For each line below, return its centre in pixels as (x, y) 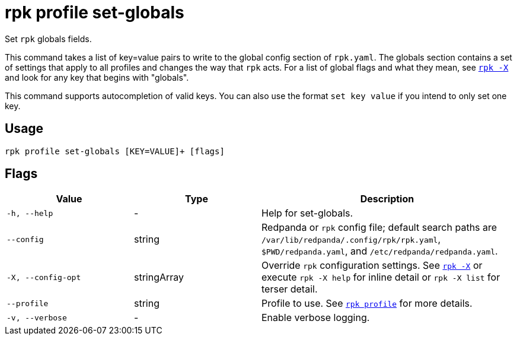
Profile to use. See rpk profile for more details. (367, 304)
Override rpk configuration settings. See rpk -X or (372, 266)
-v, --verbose (37, 317)
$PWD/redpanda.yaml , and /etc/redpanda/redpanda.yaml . (380, 251)
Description (387, 199)
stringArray (159, 277)
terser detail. (290, 289)
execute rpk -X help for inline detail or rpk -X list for (381, 277)
